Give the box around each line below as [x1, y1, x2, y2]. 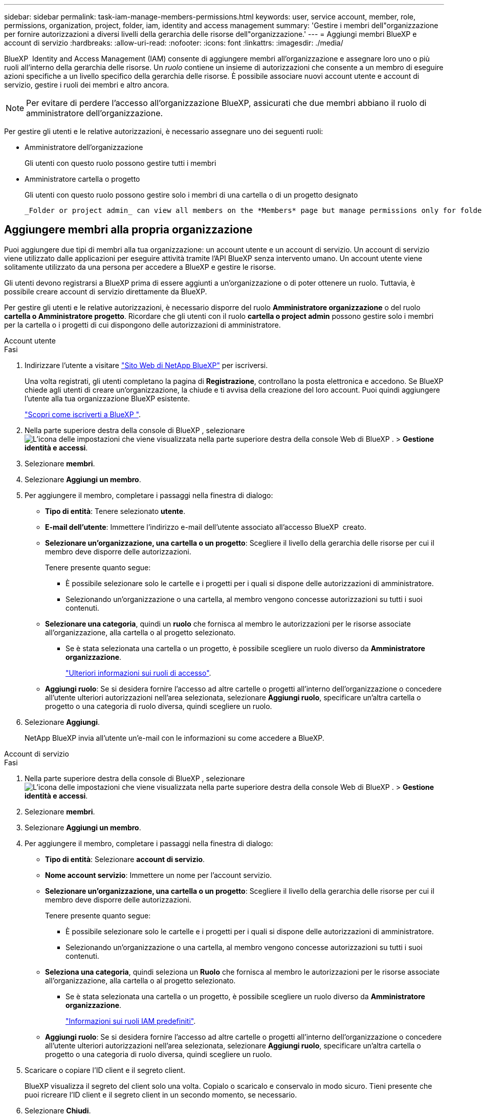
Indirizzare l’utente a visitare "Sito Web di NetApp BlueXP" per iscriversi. [25, 360, 268, 370]
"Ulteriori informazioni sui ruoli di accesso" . [65, 668, 211, 677]
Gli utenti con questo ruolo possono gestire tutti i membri [25, 159, 216, 167]
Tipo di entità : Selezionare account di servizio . [45, 854, 205, 864]
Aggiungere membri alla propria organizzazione [4, 223, 253, 236]
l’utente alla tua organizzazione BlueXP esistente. [25, 394, 190, 403]
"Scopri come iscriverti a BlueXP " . [25, 410, 141, 419]
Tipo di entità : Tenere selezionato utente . [45, 506, 186, 515]
